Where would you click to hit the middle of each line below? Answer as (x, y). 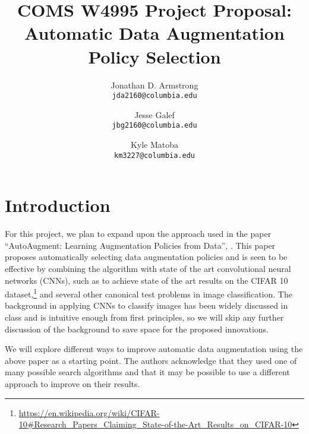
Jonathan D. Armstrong (154, 85)
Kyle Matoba (154, 144)
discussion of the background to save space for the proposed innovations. (137, 329)
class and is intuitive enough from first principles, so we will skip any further (144, 317)
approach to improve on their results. (72, 383)
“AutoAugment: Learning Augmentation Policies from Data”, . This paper (140, 245)
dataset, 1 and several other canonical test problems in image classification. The (149, 293)
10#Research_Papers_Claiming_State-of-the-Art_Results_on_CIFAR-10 (155, 424)
